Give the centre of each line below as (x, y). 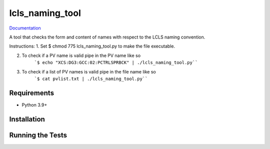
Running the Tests (38, 135)
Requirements (32, 93)
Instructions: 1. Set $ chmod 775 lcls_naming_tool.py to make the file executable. (92, 46)
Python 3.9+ (34, 104)
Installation (27, 119)
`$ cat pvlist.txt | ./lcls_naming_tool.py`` (91, 78)
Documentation (25, 28)
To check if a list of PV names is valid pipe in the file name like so (89, 71)
